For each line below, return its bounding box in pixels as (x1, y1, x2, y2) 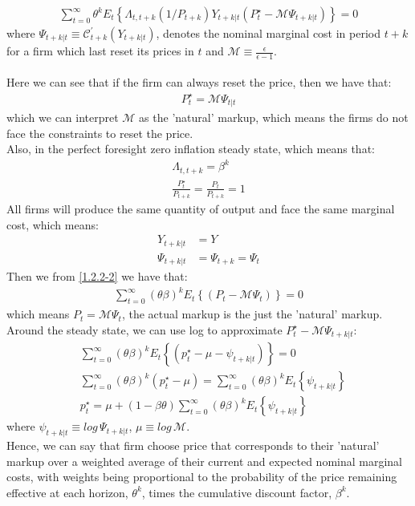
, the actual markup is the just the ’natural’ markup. (121, 306, 383, 322)
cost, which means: (6, 216, 99, 233)
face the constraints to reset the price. (6, 124, 193, 141)
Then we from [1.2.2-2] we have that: (6, 268, 188, 285)
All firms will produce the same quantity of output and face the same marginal (6, 200, 395, 217)
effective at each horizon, (6, 484, 128, 500)
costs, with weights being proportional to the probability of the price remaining (6, 468, 397, 485)
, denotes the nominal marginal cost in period (156, 25, 381, 42)
